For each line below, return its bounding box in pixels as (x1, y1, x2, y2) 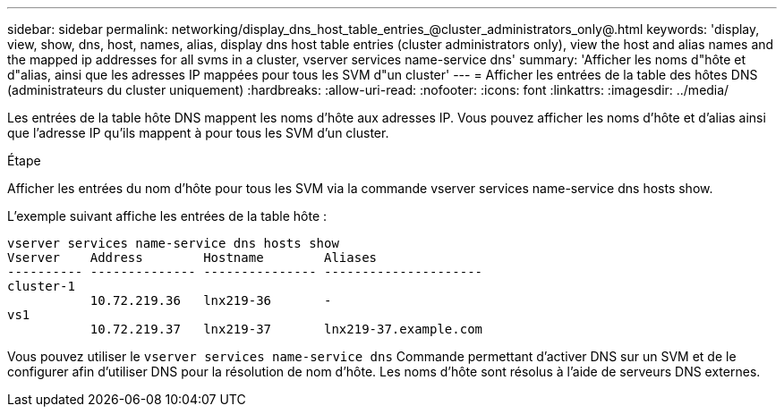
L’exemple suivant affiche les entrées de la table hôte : (7, 208, 328, 224)
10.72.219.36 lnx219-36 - (89, 293, 332, 308)
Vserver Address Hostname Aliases (7, 250, 378, 265)
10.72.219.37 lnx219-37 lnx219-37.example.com (89, 322, 483, 336)
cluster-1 (7, 279, 75, 293)
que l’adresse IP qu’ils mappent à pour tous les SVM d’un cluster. (7, 125, 389, 140)
